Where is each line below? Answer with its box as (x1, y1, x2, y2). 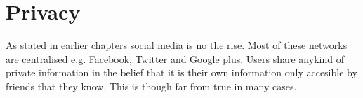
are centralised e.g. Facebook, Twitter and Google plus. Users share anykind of (6, 51, 344, 66)
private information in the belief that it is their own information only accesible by (6, 65, 357, 80)
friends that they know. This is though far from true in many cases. (6, 78, 297, 93)
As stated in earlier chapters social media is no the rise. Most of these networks (6, 38, 348, 52)
